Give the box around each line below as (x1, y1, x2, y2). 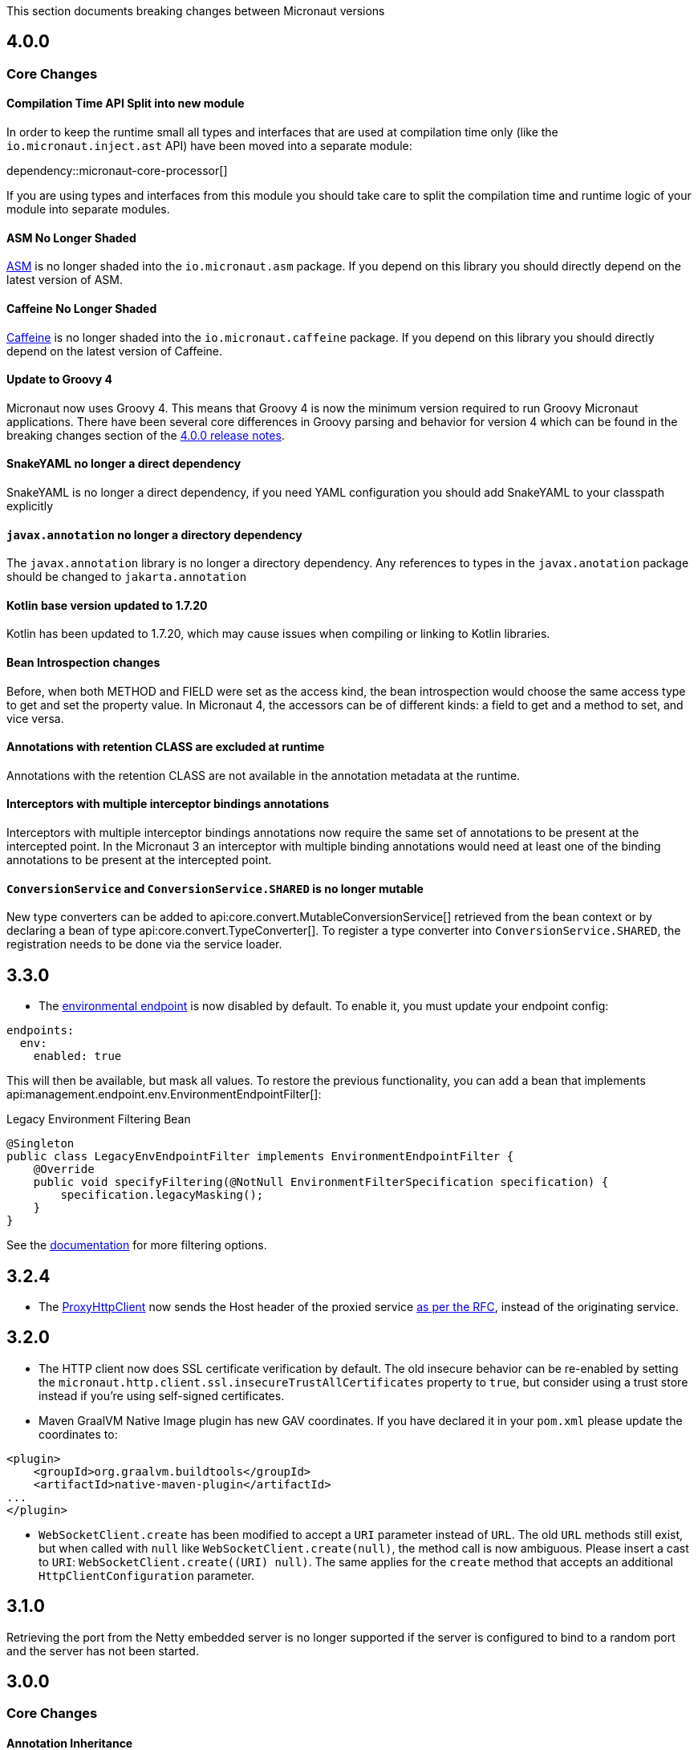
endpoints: (6, 1024, 75, 1037)
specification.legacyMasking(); (60, 1188, 264, 1202)
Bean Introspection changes (6, 655, 160, 669)
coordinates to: (39, 1427, 118, 1441)
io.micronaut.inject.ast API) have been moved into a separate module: (6, 139, 412, 153)
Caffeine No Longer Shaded (6, 301, 157, 315)
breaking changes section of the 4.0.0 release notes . (6, 428, 285, 442)
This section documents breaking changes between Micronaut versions (6, 4, 385, 18)
